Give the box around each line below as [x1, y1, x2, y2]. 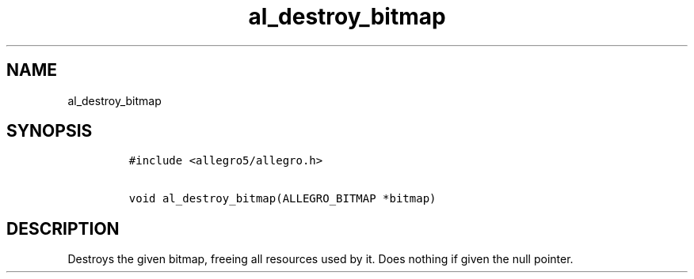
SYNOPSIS [6, 121, 93, 141]
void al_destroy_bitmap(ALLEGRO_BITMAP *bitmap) [128, 192, 437, 205]
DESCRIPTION [6, 218, 120, 239]
